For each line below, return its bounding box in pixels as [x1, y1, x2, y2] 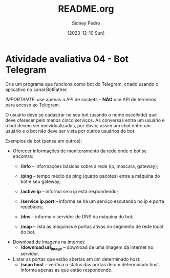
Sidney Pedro [72, 20, 100, 26]
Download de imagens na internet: [12, 239, 86, 245]
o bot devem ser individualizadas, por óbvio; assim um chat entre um [5, 122, 151, 128]
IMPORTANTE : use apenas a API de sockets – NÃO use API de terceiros [5, 96, 157, 102]
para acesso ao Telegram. [5, 102, 60, 108]
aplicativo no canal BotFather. [5, 86, 68, 92]
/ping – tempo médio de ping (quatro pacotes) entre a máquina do [20, 173, 160, 179]
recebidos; [20, 203, 44, 210]
